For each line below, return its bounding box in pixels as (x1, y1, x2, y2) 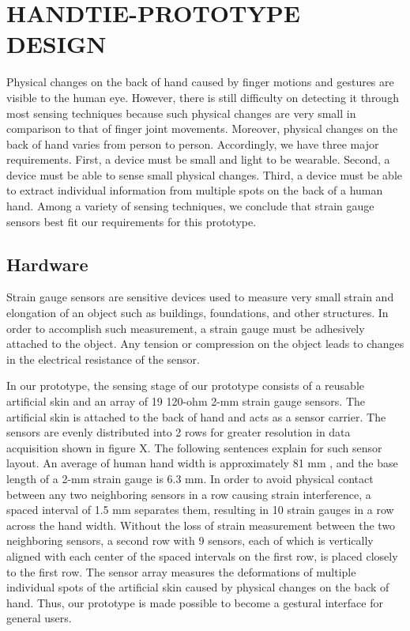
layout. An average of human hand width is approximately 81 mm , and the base (6, 455, 398, 471)
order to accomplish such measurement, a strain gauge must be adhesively (6, 319, 365, 336)
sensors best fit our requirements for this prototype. (6, 213, 257, 229)
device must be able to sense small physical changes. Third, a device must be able (6, 166, 403, 183)
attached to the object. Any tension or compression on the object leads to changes (6, 335, 404, 352)
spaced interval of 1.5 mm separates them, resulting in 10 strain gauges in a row (6, 501, 394, 518)
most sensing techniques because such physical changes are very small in (6, 104, 356, 121)
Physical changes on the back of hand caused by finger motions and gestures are (6, 74, 394, 90)
